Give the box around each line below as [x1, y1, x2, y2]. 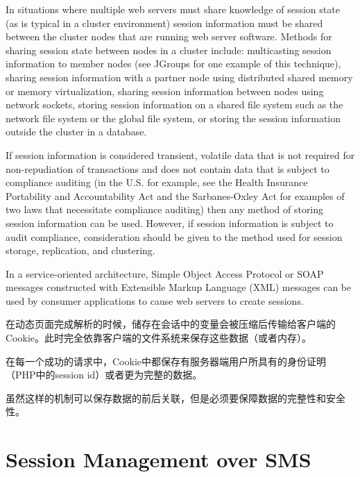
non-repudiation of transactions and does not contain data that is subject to [6, 161, 329, 176]
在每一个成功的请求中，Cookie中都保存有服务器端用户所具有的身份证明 [6, 353, 326, 368]
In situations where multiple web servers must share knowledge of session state [6, 2, 340, 16]
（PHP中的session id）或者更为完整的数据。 [6, 367, 203, 382]
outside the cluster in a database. [6, 124, 147, 139]
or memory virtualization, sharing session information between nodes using [6, 83, 324, 98]
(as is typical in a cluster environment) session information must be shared [6, 15, 323, 30]
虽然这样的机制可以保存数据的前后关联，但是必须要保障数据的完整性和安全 [6, 390, 345, 405]
